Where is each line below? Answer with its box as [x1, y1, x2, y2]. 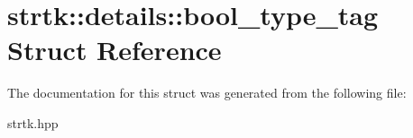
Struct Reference [7, 31, 222, 68]
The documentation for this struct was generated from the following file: [7, 83, 407, 102]
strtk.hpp [7, 113, 59, 132]
